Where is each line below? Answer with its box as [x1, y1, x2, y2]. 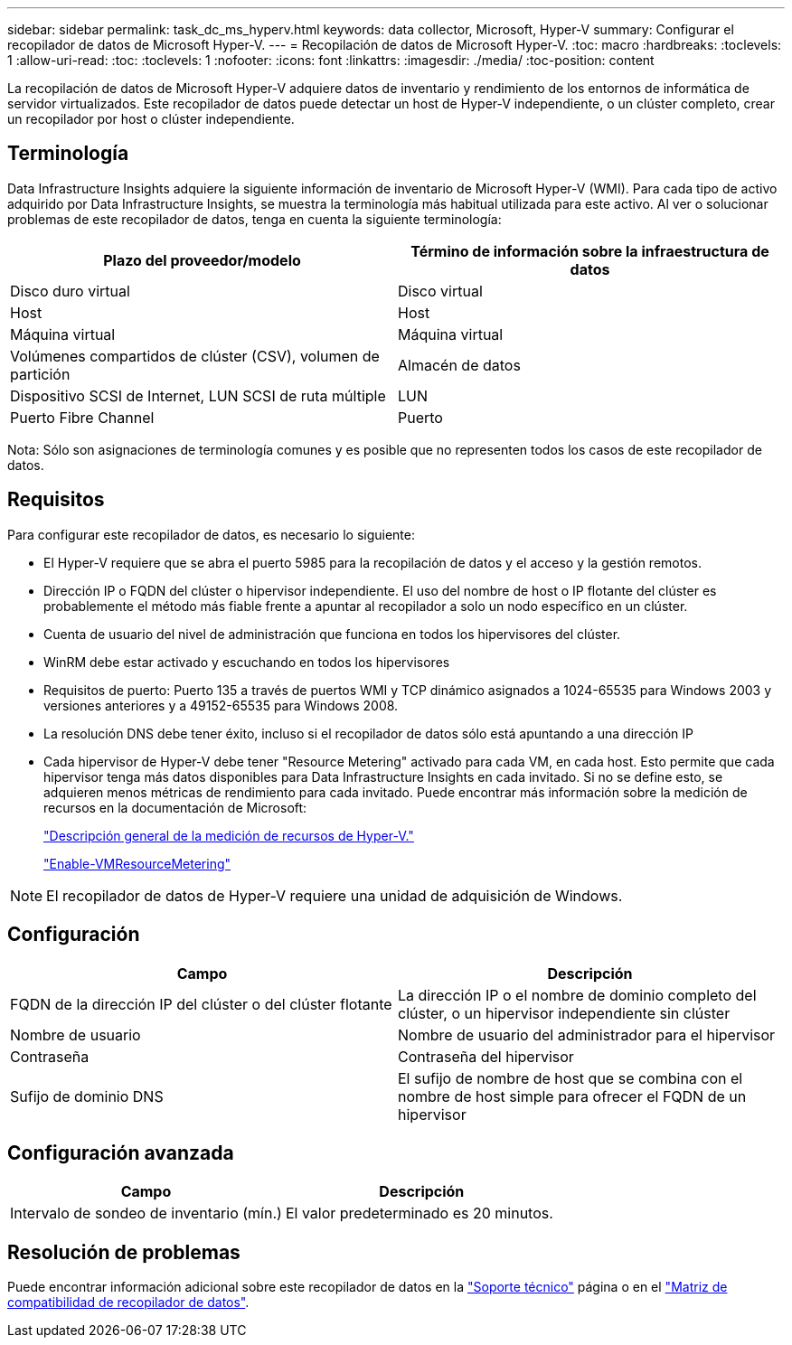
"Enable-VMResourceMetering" [43, 855, 231, 871]
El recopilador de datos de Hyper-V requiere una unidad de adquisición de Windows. [46, 886, 623, 905]
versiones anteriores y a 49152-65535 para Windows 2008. [43, 697, 399, 713]
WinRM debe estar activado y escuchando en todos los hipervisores [43, 654, 450, 670]
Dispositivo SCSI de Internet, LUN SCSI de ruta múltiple [10, 386, 386, 405]
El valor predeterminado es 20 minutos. [285, 1204, 553, 1223]
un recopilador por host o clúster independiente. [7, 111, 295, 127]
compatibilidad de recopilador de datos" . [7, 1294, 250, 1311]
